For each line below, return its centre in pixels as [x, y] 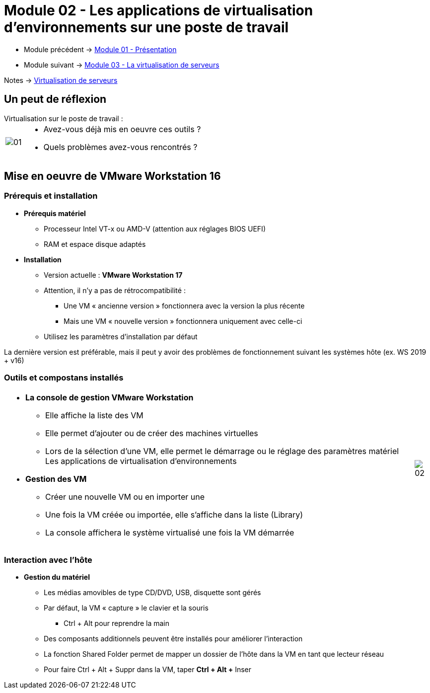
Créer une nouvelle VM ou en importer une [125, 497]
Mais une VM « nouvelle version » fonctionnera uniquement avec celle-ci [183, 321]
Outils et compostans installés [64, 378]
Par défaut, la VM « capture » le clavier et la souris [126, 608]
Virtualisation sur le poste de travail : [64, 118]
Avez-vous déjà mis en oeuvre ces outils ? [122, 129]
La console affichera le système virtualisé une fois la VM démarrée [170, 532]
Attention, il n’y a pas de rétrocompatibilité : [115, 290]
